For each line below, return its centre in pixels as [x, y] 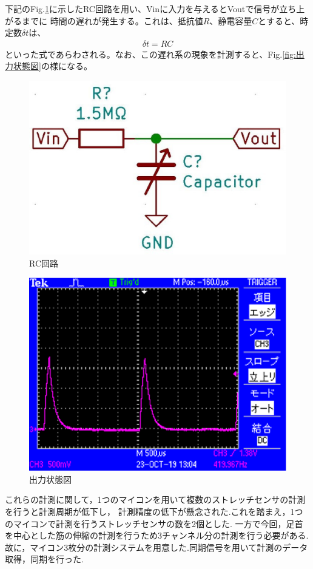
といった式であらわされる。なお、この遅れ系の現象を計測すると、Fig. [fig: [150, 54]
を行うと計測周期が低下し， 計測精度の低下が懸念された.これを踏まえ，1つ [154, 512]
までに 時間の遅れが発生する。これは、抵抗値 [112, 20]
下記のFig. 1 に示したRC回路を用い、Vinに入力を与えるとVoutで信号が [142, 9]
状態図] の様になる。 [52, 66]
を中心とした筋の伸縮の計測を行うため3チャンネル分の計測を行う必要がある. [157, 535]
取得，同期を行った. [44, 559]
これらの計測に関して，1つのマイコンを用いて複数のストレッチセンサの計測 [155, 499]
